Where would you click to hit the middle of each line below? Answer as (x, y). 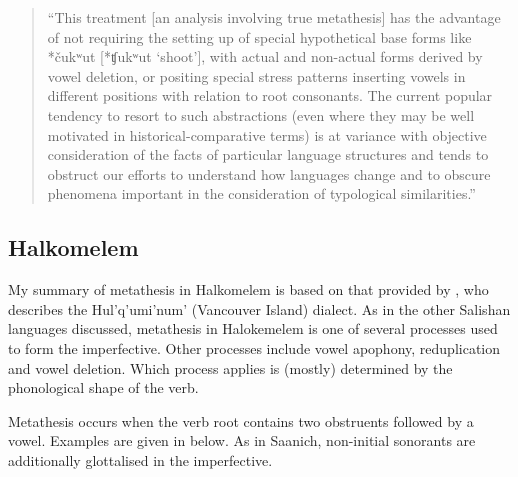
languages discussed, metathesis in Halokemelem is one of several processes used (253, 328)
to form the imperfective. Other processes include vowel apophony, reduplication (254, 347)
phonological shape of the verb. (103, 387)
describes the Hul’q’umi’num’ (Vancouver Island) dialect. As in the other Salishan (259, 308)
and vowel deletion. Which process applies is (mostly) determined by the (230, 367)
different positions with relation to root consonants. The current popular (270, 95)
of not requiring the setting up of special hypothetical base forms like (259, 36)
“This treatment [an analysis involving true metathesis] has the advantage (274, 17)
